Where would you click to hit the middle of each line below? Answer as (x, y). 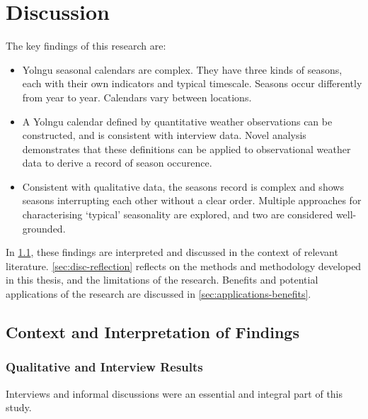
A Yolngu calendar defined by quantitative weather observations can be (177, 121)
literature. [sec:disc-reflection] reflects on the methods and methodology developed (184, 266)
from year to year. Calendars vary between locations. (137, 97)
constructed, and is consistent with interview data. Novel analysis (164, 135)
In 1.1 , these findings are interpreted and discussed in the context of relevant (172, 252)
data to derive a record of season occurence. (117, 163)
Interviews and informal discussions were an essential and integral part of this (174, 393)
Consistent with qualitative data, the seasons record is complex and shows (183, 186)
